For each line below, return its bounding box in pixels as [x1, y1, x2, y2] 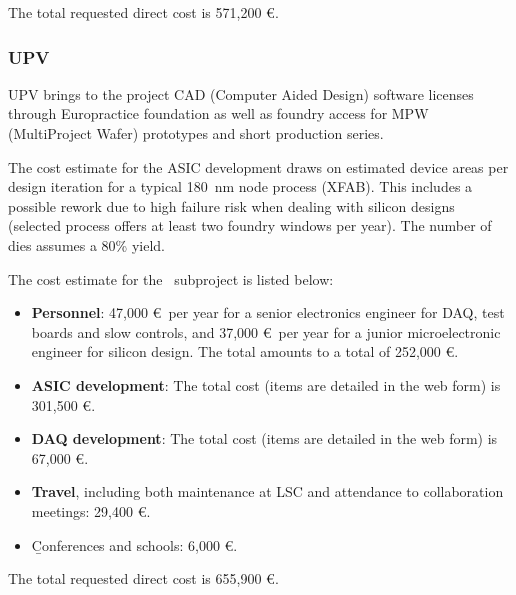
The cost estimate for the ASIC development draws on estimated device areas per [8, 156, 509, 177]
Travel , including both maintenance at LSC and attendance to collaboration [31, 481, 504, 502]
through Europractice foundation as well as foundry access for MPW [8, 103, 429, 124]
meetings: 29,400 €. [31, 500, 151, 521]
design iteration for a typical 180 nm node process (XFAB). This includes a [8, 176, 473, 197]
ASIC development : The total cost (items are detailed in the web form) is [31, 374, 501, 395]
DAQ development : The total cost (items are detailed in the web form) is [31, 428, 498, 449]
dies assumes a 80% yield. [8, 234, 165, 255]
